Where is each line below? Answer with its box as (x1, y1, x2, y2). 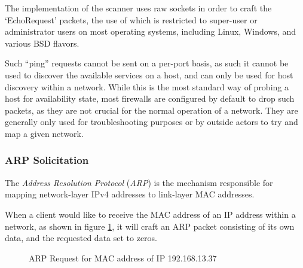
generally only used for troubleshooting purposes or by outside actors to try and (5, 115, 298, 128)
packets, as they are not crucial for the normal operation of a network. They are (5, 103, 298, 116)
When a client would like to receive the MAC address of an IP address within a (5, 208, 296, 220)
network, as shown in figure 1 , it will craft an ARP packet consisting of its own (5, 220, 295, 232)
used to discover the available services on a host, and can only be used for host (5, 68, 293, 81)
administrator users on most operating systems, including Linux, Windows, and (5, 25, 296, 38)
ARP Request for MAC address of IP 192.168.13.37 (29, 251, 217, 264)
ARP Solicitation (5, 153, 89, 167)
